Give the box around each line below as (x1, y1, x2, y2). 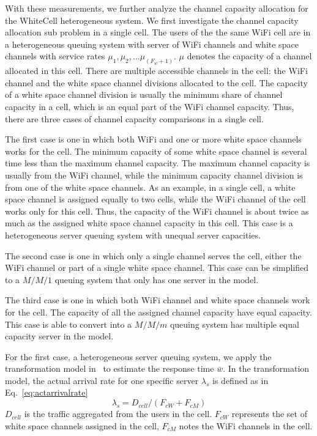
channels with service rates (5, 50, 105, 62)
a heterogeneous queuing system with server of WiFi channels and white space (5, 37, 299, 50)
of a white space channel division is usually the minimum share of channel (5, 88, 283, 101)
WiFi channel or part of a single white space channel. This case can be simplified (5, 261, 309, 274)
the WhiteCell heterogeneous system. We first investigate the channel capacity (5, 13, 299, 26)
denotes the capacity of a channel (187, 50, 312, 62)
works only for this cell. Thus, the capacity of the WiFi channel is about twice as (5, 204, 309, 217)
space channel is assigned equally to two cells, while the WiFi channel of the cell (5, 193, 306, 205)
